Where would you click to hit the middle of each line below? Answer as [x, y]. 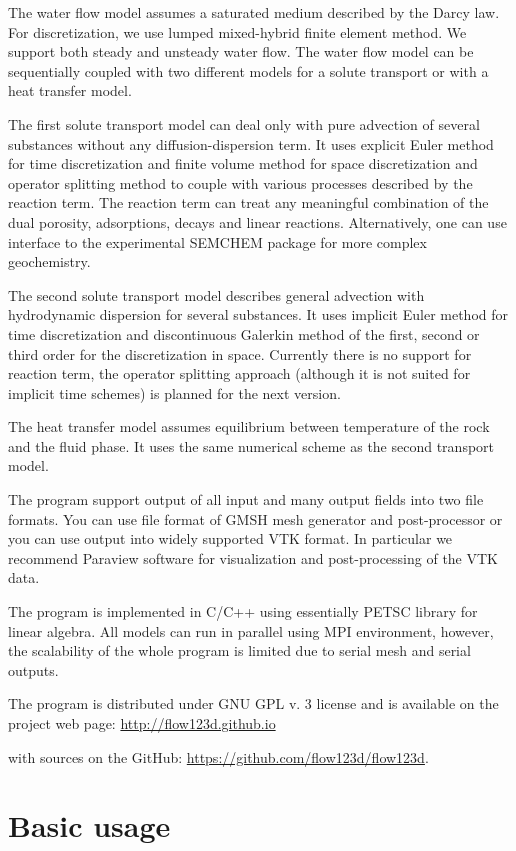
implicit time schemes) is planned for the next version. [174, 392]
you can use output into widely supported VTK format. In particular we [230, 538]
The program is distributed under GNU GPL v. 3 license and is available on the [253, 703]
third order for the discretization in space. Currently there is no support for [240, 353]
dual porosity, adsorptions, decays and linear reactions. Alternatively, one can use [257, 221]
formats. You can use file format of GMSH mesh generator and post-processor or [255, 518]
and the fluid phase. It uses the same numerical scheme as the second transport [251, 445]
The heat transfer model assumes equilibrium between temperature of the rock [249, 426]
